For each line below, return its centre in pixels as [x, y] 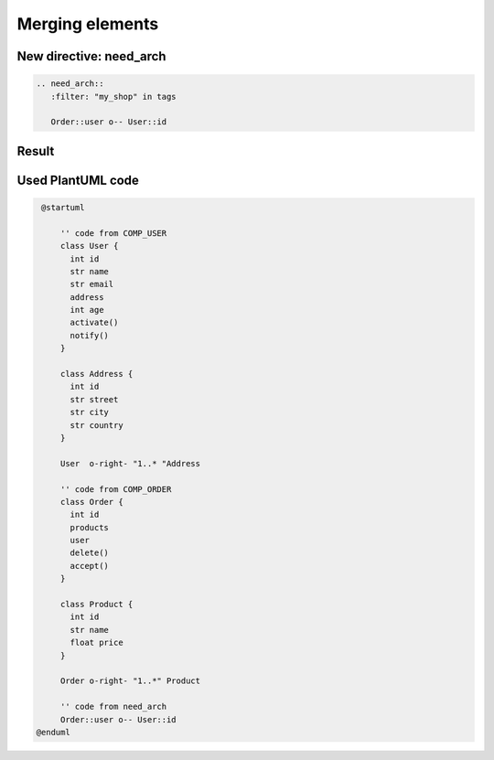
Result [36, 151]
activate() [94, 323]
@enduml [53, 732]
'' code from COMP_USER [113, 233]
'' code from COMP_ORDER [116, 489]
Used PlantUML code [78, 180]
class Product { [97, 605]
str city [90, 412]
